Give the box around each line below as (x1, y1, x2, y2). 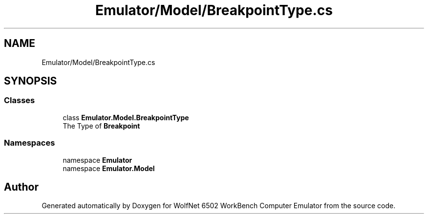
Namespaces (4, 138, 55, 148)
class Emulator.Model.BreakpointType (63, 113, 189, 122)
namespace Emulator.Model (63, 164, 155, 173)
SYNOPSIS (4, 75, 57, 87)
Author (4, 180, 39, 193)
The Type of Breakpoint (63, 121, 140, 130)
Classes (4, 95, 35, 106)
